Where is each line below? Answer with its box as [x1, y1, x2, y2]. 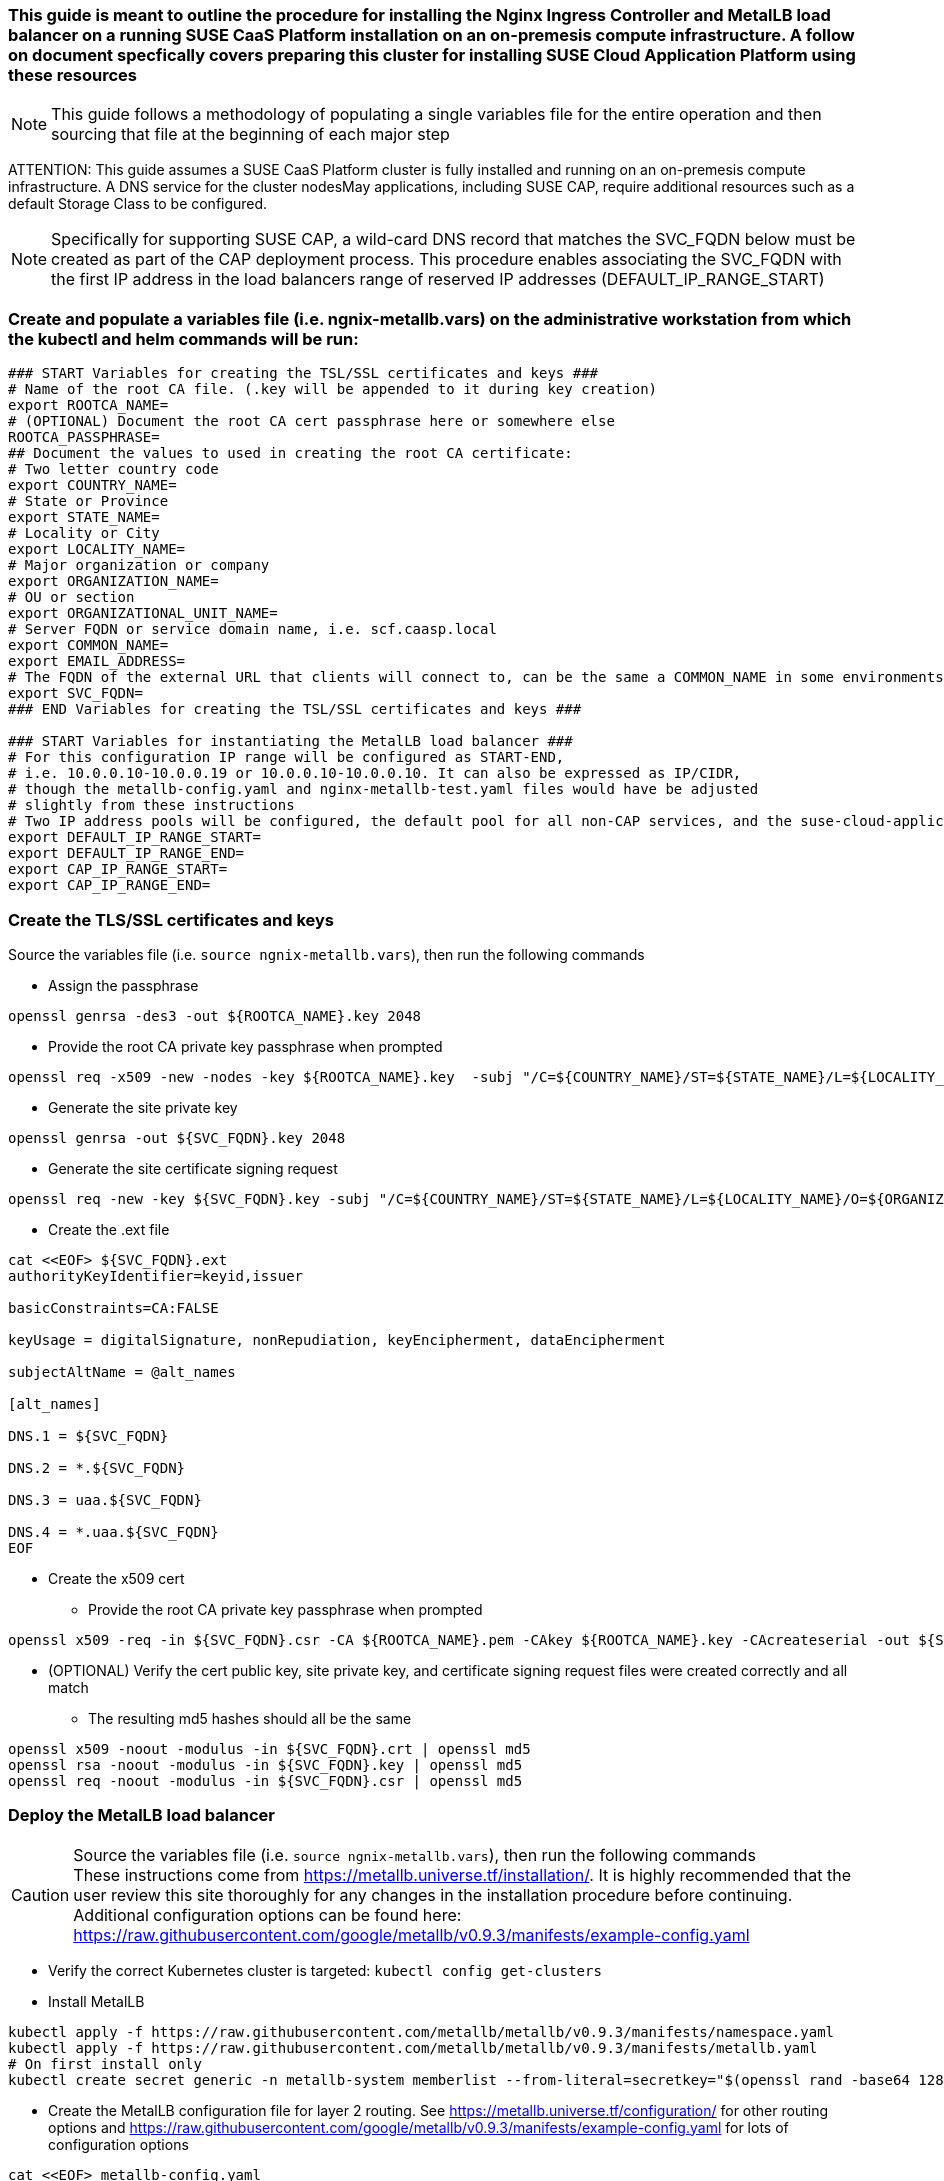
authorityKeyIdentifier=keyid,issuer [8, 1267, 304, 1284]
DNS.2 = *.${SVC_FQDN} [8, 1459, 186, 1476]
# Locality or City [8, 525, 160, 542]
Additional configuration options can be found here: [73, 1904, 462, 1925]
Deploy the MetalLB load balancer [8, 1805, 275, 1826]
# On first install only [8, 2055, 202, 2072]
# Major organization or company [8, 557, 270, 574]
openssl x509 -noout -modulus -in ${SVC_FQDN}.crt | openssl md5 [8, 1740, 531, 1757]
